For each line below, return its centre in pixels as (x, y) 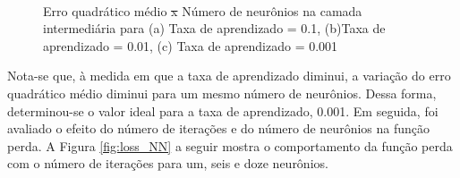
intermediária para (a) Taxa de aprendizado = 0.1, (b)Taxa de (214, 28)
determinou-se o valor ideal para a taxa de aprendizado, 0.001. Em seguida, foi (223, 110)
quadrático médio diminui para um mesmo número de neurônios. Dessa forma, (222, 93)
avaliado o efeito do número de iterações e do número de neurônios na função (219, 128)
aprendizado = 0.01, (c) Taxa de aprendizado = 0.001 (191, 45)
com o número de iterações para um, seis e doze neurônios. (168, 163)
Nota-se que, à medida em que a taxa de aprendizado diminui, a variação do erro (229, 76)
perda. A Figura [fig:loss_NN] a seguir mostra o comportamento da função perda (230, 145)
